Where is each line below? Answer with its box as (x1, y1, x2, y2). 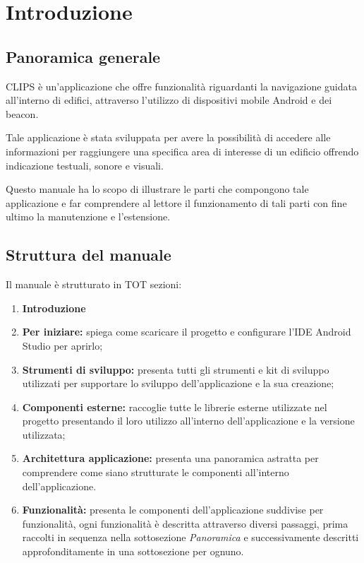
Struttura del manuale (6, 244, 171, 266)
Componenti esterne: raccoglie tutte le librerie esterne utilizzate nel (22, 399, 327, 414)
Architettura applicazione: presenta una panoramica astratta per (22, 451, 319, 466)
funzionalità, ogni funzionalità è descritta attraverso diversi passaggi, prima (22, 516, 348, 531)
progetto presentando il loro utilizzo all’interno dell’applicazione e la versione (22, 413, 355, 428)
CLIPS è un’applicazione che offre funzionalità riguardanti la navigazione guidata (6, 78, 357, 93)
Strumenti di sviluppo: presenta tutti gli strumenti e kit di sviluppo (22, 362, 329, 377)
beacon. (6, 106, 39, 121)
